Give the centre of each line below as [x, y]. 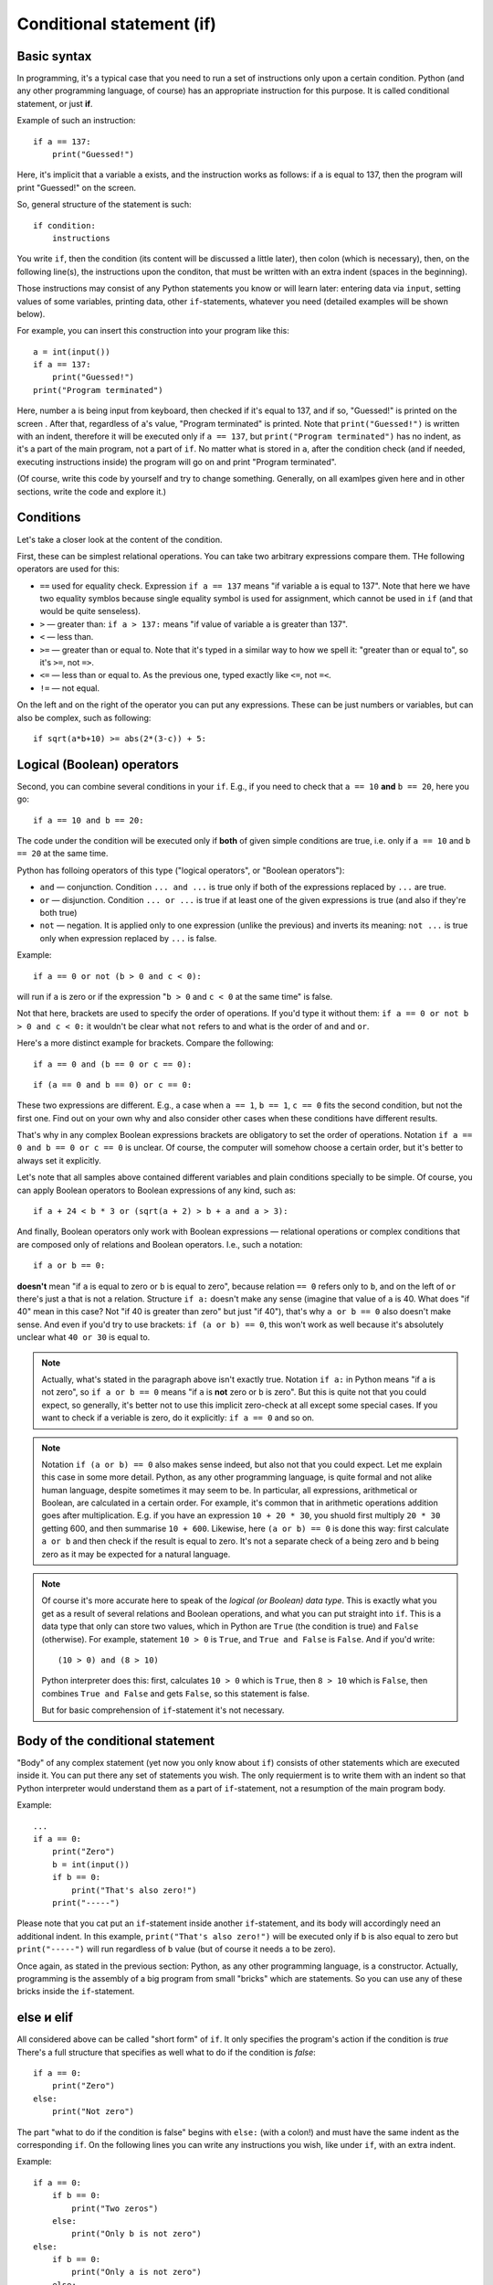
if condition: [64, 225]
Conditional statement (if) [116, 24]
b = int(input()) [90, 1864]
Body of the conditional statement [115, 1741]
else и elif [45, 2018]
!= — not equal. [70, 688]
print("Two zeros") [115, 2208]
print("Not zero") [93, 2112]
